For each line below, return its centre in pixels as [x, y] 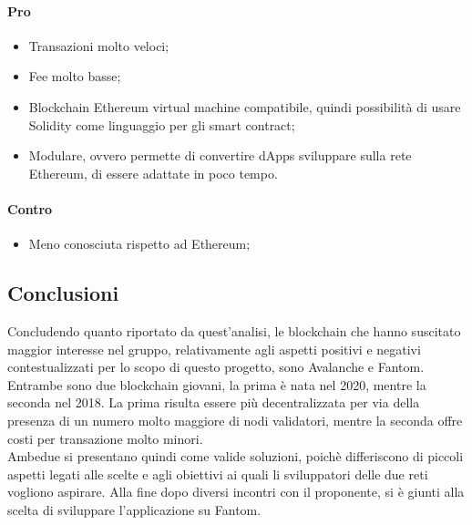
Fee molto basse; [75, 76]
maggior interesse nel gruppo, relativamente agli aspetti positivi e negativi [214, 349]
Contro [30, 208]
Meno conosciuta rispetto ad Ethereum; [139, 244]
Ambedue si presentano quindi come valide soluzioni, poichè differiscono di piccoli [236, 456]
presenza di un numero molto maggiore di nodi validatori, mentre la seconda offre [235, 420]
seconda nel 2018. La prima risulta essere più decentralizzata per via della [214, 402]
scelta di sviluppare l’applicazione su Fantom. [134, 509]
